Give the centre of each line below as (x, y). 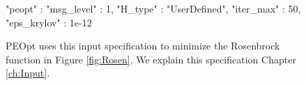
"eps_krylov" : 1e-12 (49, 22)
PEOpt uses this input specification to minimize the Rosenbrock (143, 46)
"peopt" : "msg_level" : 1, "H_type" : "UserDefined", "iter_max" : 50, (153, 8)
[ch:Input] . (28, 73)
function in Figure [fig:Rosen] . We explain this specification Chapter (151, 59)
